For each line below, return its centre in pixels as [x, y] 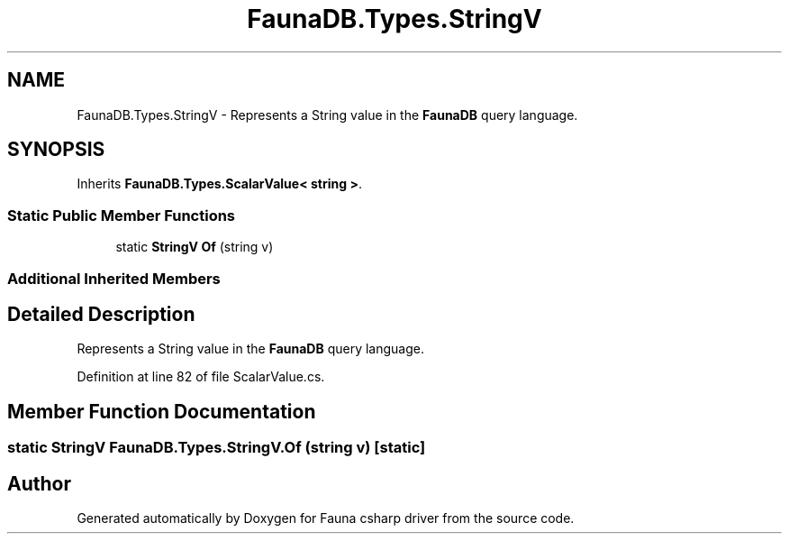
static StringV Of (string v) [195, 247]
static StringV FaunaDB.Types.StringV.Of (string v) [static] [217, 448]
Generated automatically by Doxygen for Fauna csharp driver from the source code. [326, 518]
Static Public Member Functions [122, 215]
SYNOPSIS [56, 150]
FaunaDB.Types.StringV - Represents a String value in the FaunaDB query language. [327, 115]
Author [39, 483]
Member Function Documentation [162, 411]
